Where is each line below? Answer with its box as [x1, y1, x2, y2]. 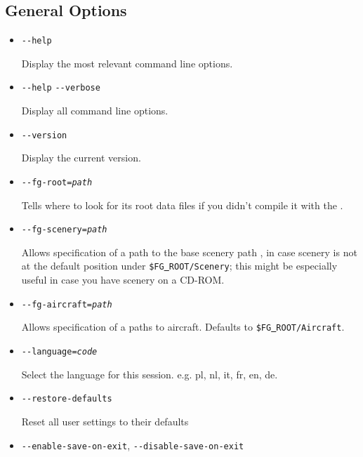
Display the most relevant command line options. [21, 55, 233, 70]
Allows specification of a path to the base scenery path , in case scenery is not [21, 244, 357, 259]
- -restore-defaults [21, 394, 112, 404]
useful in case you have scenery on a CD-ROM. [21, 272, 225, 287]
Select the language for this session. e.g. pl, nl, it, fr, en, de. [21, 366, 278, 381]
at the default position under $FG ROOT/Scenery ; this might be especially [21, 258, 338, 273]
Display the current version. [21, 150, 141, 165]
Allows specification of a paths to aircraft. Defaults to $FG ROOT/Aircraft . [21, 319, 345, 334]
